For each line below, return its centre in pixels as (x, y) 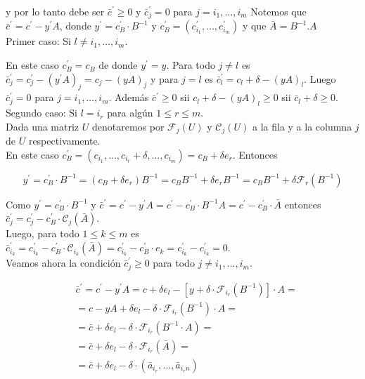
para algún (130, 113)
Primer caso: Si (38, 41)
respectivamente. (64, 141)
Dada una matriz (43, 126)
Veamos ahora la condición (63, 263)
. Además (129, 97)
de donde (118, 65)
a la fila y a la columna (302, 126)
